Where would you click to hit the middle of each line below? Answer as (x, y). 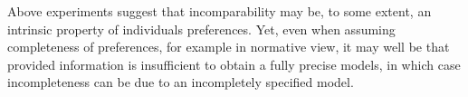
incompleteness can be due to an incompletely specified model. (181, 82)
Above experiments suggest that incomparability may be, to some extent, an (220, 11)
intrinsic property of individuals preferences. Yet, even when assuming (201, 29)
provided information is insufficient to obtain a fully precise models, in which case (234, 64)
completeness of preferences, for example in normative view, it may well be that (229, 47)
